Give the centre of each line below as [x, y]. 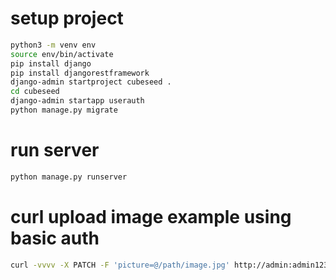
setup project [67, 18]
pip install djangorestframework [80, 73]
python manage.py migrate [64, 110]
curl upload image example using [151, 216]
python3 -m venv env [53, 45]
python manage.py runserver [69, 177]
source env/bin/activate [62, 54]
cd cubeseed [35, 92]
